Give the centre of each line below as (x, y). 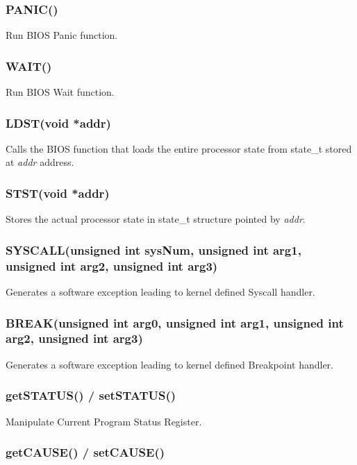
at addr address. (40, 162)
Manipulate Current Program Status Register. (104, 421)
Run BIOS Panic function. (62, 35)
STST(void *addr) (58, 193)
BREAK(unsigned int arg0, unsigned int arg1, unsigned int (175, 322)
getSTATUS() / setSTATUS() (91, 395)
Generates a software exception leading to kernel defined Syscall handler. (160, 291)
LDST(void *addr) (58, 122)
